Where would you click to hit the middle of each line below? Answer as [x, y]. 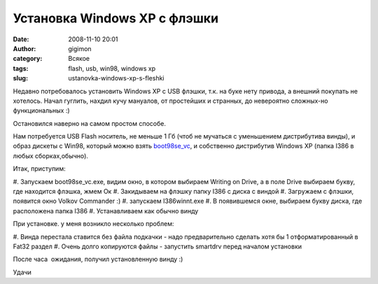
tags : [21, 68]
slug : [20, 78]
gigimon [80, 48]
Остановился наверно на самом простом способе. [90, 123]
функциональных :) [41, 111]
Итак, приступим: [39, 169]
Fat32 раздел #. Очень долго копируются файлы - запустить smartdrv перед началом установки [157, 246]
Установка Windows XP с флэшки [116, 18]
